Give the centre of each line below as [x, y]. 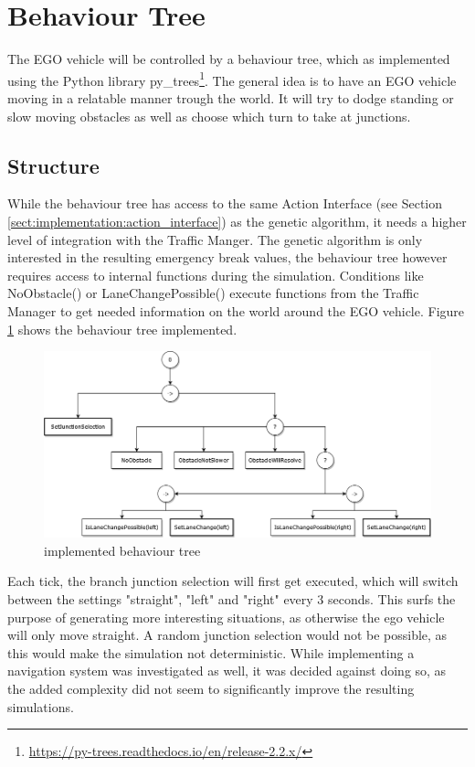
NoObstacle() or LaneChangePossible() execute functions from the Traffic [213, 293]
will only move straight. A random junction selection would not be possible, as [227, 635]
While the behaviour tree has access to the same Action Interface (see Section [225, 203]
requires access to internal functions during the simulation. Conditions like [216, 275]
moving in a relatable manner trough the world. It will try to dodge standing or [231, 97]
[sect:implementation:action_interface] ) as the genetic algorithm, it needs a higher [237, 221]
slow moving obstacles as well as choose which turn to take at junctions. [209, 116]
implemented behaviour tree [122, 550]
